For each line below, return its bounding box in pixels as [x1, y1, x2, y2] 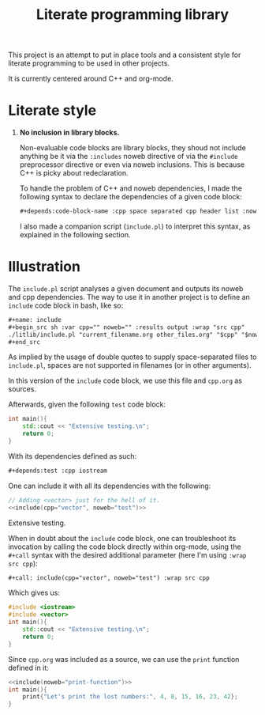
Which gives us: [8, 588, 61, 598]
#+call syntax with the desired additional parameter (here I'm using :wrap [8, 550, 247, 559]
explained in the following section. [19, 230, 131, 239]
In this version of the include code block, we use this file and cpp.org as [8, 376, 243, 385]
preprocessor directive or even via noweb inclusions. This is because [19, 160, 245, 169]
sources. [8, 384, 37, 394]
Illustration [8, 258, 81, 276]
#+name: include [8, 316, 62, 323]
